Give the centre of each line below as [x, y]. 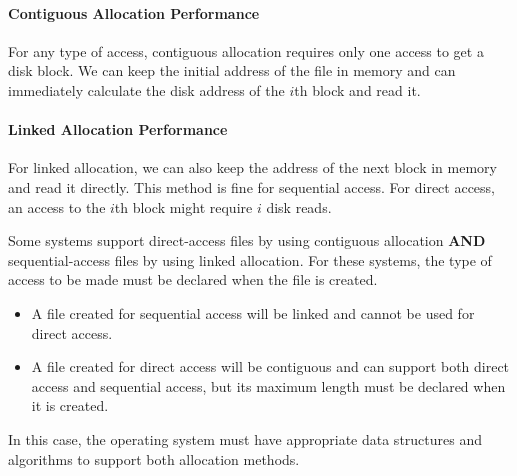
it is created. [70, 405]
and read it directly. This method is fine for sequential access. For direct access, [252, 186]
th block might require [183, 206]
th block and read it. [357, 89]
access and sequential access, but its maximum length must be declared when [268, 385]
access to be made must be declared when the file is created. [193, 279]
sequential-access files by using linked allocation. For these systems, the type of [250, 259]
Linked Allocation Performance [118, 129]
